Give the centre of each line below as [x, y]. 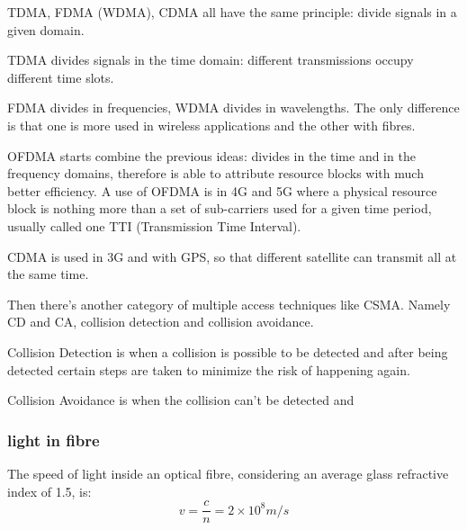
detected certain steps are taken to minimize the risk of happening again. [209, 369]
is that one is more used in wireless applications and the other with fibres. [211, 125]
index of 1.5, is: [49, 491]
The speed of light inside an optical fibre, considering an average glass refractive [228, 473]
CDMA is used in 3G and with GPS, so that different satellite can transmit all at [232, 256]
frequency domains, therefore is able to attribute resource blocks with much [216, 173]
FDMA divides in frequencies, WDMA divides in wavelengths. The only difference [233, 108]
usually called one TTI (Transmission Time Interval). [154, 225]
